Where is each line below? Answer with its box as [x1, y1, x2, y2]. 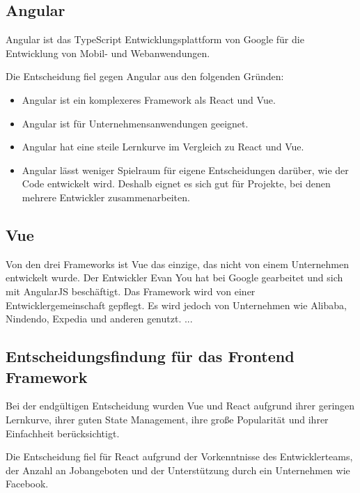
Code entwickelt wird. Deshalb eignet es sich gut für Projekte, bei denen [22, 176, 331, 191]
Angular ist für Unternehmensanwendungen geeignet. [22, 116, 249, 130]
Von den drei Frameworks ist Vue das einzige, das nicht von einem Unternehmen [6, 256, 349, 271]
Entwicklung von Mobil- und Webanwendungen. [6, 45, 210, 60]
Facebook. [6, 476, 49, 491]
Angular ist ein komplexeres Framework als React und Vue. [22, 92, 276, 107]
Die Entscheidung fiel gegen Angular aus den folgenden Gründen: [6, 69, 284, 84]
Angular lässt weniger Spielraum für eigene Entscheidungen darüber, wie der [22, 162, 349, 177]
